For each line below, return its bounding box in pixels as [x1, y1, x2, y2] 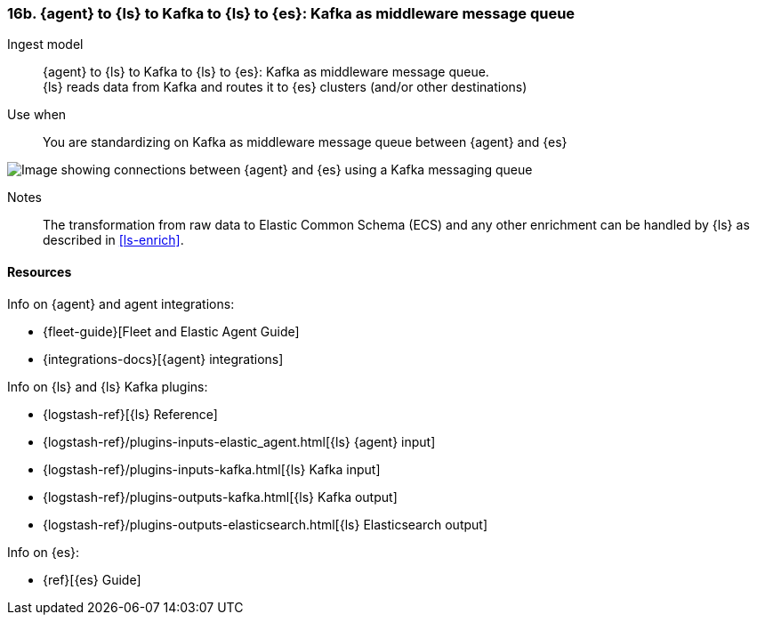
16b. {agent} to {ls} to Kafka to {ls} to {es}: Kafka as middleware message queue [7, 4, 576, 22]
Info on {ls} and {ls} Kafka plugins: [7, 378, 208, 394]
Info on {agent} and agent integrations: [7, 295, 235, 311]
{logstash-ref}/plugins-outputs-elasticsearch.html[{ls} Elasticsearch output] [43, 516, 487, 532]
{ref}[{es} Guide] [43, 571, 141, 587]
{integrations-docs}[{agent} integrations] [43, 351, 284, 367]
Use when [7, 107, 67, 123]
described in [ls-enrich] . [43, 232, 184, 248]
